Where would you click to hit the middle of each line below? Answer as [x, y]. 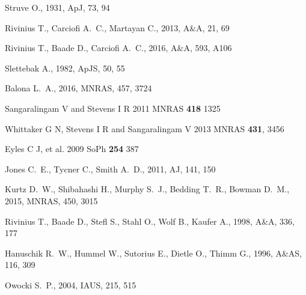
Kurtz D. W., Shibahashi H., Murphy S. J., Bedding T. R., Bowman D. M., [147, 189]
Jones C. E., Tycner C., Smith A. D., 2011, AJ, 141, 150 [110, 169]
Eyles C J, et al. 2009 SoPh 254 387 [72, 149]
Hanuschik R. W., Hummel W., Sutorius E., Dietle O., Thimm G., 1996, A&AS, [154, 253]
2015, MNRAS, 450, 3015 [51, 200]
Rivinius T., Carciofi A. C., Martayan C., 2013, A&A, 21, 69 [117, 27]
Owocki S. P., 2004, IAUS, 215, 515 [71, 284]
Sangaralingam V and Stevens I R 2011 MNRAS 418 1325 [113, 108]
